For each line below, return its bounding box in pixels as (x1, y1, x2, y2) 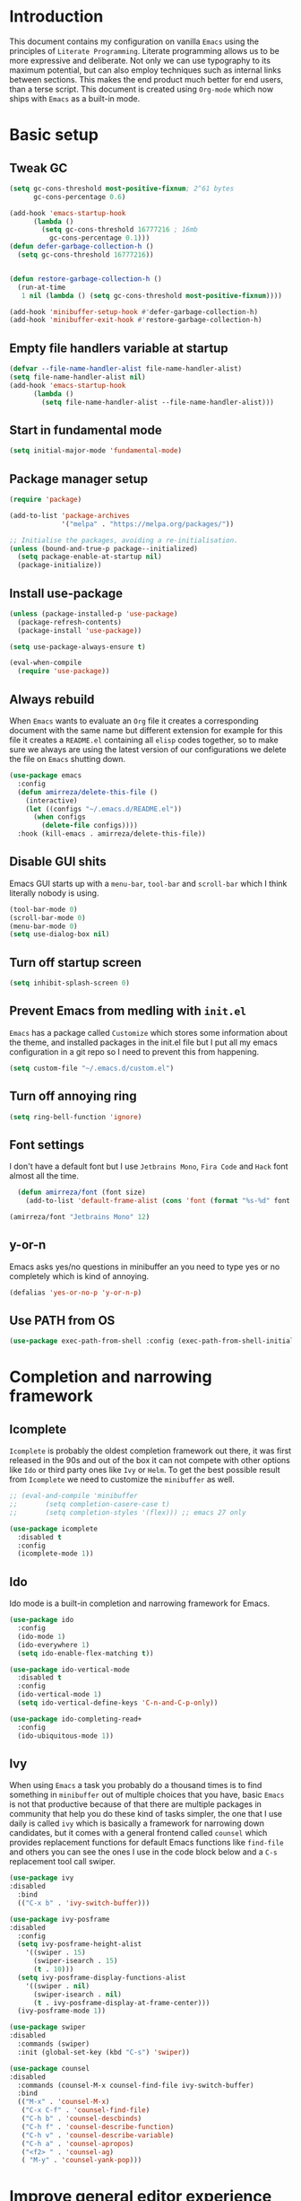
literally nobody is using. (9, 887, 99, 899)
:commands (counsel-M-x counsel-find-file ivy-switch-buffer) (17, 2081, 254, 2090)
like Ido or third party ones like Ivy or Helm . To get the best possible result (9, 1465, 280, 1476)
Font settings (9, 1137, 85, 1153)
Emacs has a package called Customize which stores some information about (9, 1027, 288, 1038)
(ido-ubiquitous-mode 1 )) (17, 1731, 115, 1741)
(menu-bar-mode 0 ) (9, 922, 78, 931)
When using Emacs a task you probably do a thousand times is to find (9, 1780, 262, 1791)
